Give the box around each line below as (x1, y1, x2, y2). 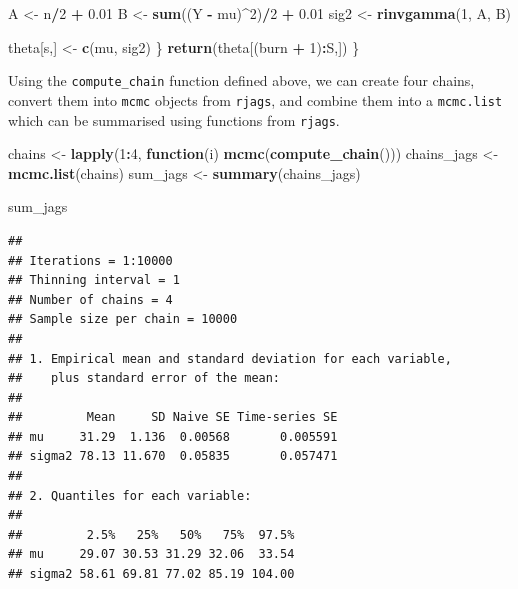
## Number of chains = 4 (8, 292, 173, 307)
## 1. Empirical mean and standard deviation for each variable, (8, 351, 452, 366)
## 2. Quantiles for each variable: (8, 488, 252, 503)
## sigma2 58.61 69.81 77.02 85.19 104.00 (8, 567, 295, 582)
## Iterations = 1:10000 (8, 253, 173, 268)
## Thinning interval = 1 (8, 273, 180, 288)
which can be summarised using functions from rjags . (8, 109, 340, 130)
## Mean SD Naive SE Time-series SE (8, 410, 338, 425)
